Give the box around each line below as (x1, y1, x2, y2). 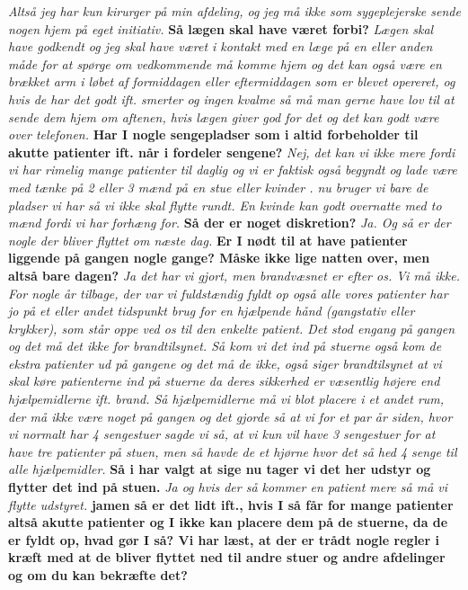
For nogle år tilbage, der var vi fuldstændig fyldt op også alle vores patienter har (8, 283, 448, 302)
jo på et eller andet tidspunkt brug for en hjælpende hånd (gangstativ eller (8, 301, 415, 320)
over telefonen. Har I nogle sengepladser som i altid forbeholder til (8, 125, 419, 144)
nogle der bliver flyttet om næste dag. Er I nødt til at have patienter (8, 230, 408, 249)
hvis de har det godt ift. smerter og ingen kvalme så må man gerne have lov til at (8, 89, 455, 108)
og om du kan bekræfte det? (8, 566, 188, 584)
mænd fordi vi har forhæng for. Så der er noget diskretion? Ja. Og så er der (8, 213, 451, 232)
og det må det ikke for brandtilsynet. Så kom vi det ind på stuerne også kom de (8, 336, 442, 355)
